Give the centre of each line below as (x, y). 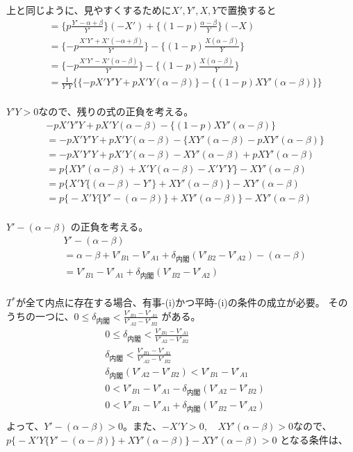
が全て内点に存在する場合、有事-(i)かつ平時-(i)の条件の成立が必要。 (170, 302)
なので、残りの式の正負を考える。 (116, 111)
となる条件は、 (314, 439)
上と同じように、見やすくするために (89, 10)
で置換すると (247, 10)
